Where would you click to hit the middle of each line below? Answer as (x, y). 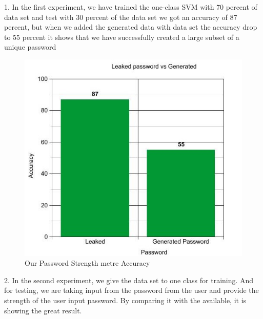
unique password (30, 47)
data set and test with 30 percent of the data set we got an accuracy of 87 (121, 17)
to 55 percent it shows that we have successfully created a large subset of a (122, 37)
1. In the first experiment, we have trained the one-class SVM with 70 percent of (131, 7)
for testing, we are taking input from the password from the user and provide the (131, 290)
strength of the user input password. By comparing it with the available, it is (125, 300)
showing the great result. (43, 310)
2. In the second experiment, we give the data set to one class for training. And (129, 280)
